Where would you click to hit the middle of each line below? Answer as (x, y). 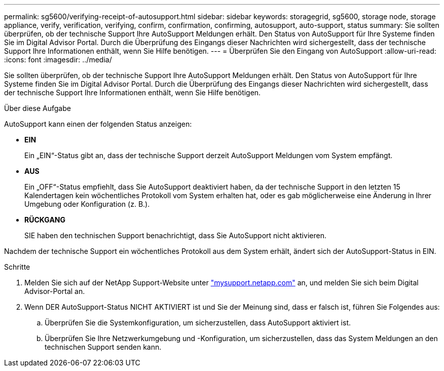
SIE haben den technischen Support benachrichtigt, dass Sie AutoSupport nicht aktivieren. (175, 235)
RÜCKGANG (45, 220)
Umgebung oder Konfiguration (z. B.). (87, 204)
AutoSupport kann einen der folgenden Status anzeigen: (98, 124)
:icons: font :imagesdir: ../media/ (58, 60)
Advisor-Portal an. (55, 291)
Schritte (17, 267)
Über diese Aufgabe (38, 108)
